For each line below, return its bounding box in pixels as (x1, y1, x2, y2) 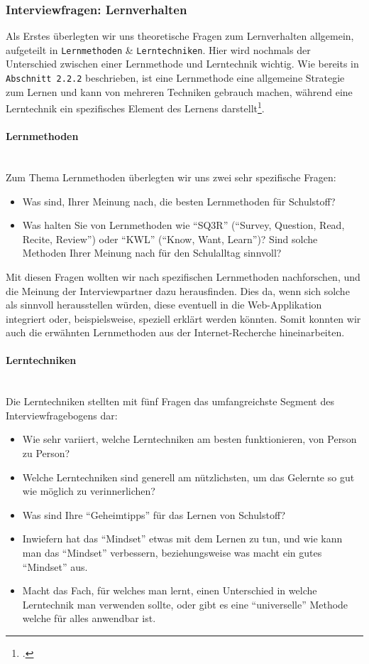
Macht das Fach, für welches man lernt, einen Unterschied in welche (22, 583, 317, 598)
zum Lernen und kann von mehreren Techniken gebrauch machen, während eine (6, 84, 353, 99)
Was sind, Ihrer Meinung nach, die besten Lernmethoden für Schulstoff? (22, 193, 336, 208)
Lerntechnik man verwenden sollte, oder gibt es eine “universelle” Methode (22, 596, 348, 611)
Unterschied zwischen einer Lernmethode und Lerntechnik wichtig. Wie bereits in (6, 56, 359, 71)
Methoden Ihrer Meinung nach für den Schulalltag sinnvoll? (22, 245, 282, 260)
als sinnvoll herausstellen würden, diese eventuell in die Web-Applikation (6, 297, 322, 312)
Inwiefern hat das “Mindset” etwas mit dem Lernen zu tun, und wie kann (22, 531, 343, 546)
